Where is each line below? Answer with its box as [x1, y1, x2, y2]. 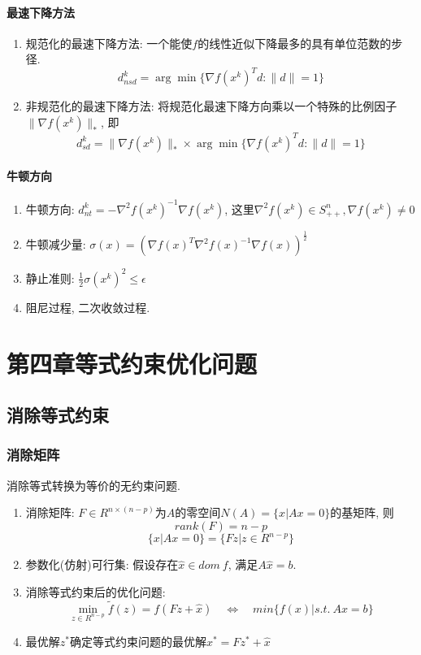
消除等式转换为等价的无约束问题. [7, 476, 180, 493]
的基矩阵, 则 [330, 504, 394, 521]
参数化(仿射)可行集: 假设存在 [25, 556, 179, 573]
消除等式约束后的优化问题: [25, 583, 166, 600]
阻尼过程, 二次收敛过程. [25, 298, 150, 315]
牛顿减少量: [25, 236, 86, 253]
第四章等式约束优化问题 [7, 346, 258, 380]
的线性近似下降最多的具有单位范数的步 [197, 34, 403, 51]
